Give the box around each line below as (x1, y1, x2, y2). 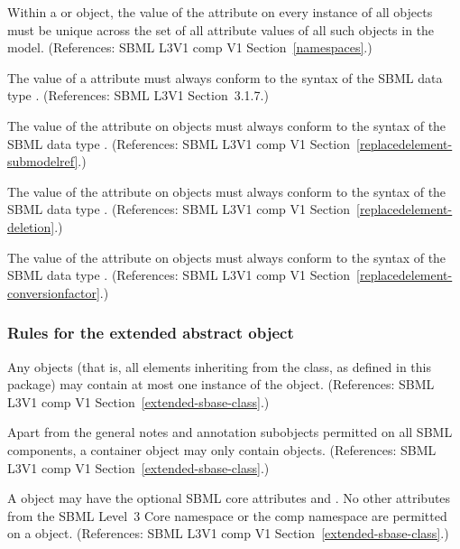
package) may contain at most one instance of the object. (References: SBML (7, 375, 435, 394)
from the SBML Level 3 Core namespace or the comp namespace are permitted (7, 506, 447, 525)
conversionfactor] (7, 283, 100, 302)
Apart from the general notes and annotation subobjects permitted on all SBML (7, 423, 453, 442)
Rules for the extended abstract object (7, 321, 294, 344)
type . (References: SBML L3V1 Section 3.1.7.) (7, 86, 269, 105)
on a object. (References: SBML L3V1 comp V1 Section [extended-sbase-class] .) (7, 524, 449, 543)
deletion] (7, 217, 55, 236)
